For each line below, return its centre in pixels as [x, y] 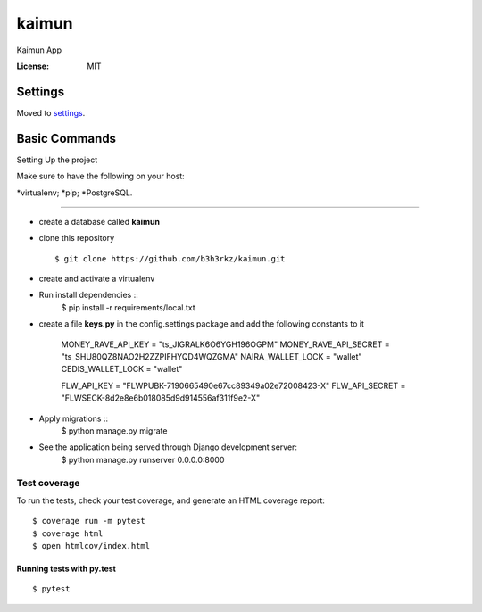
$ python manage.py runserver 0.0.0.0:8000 [143, 459]
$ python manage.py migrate [114, 431]
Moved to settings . [51, 112]
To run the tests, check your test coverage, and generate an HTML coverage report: [171, 500]
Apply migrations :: [74, 418]
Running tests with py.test [66, 569]
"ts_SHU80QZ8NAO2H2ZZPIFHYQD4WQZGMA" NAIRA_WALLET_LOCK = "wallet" [212, 357]
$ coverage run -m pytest [89, 521]
